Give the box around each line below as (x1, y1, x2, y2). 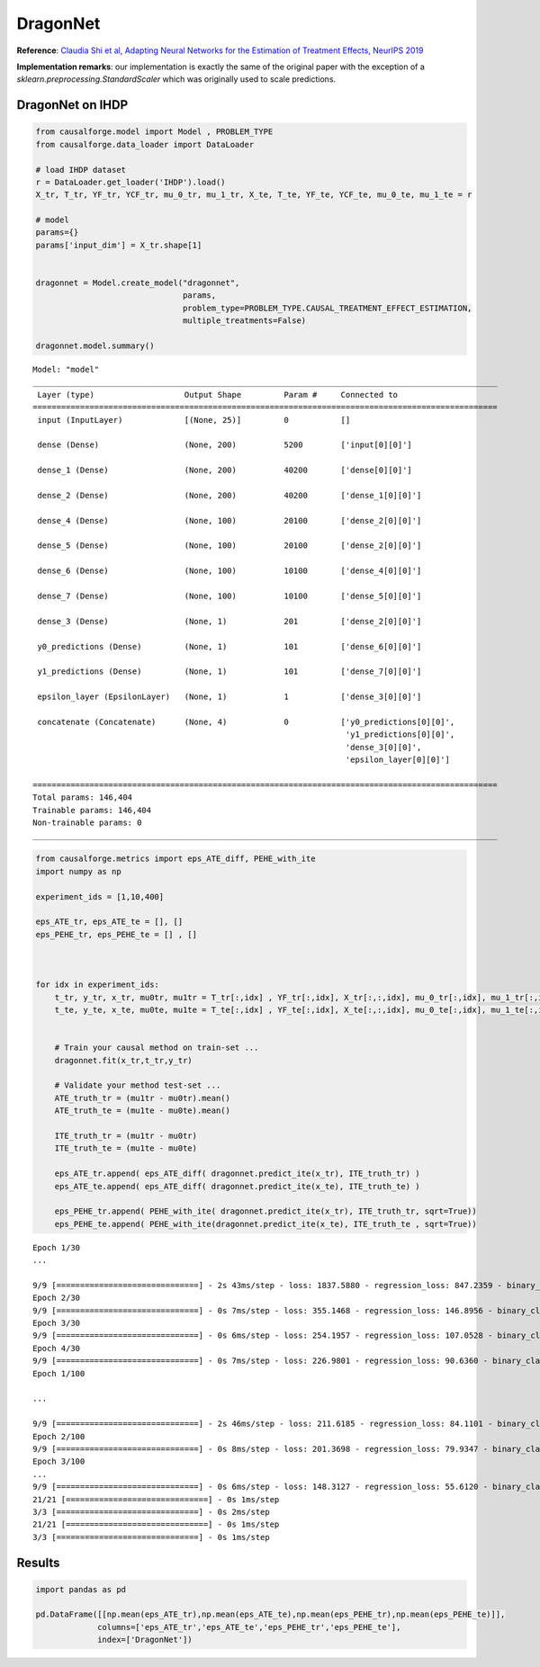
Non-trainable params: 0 (32, 818, 142, 828)
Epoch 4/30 (32, 1343, 81, 1353)
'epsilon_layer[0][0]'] (345, 755, 450, 765)
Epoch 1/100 (32, 1368, 85, 1378)
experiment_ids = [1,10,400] (35, 892, 165, 901)
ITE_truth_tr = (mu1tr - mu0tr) (54, 1130, 198, 1141)
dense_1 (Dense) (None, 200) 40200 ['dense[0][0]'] (37, 465, 413, 476)
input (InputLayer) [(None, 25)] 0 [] (37, 415, 351, 425)
